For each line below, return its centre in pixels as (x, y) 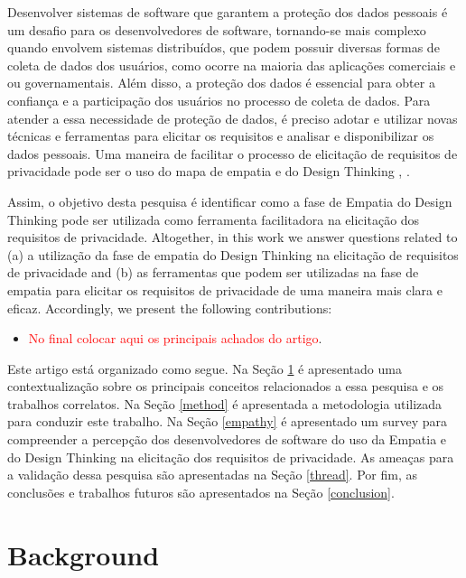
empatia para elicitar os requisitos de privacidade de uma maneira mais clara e (225, 289)
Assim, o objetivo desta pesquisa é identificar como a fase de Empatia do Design (230, 201)
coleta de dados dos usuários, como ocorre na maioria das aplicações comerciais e (232, 65)
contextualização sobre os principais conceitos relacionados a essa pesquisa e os (226, 386)
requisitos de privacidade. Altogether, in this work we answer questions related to (233, 237)
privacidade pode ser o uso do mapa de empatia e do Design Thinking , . (209, 171)
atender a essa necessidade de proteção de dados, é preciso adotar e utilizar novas (233, 118)
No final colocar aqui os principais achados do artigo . (175, 338)
